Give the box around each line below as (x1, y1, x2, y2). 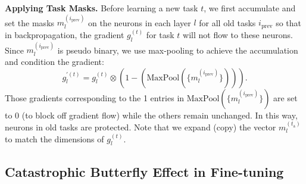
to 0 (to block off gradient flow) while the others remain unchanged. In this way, (5, 108, 298, 121)
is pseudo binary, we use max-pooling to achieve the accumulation (57, 43, 298, 56)
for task (146, 28, 174, 40)
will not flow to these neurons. (183, 28, 293, 40)
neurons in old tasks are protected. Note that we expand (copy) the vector (5, 121, 276, 133)
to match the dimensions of (5, 132, 104, 145)
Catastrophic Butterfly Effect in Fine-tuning (5, 162, 284, 180)
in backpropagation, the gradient (5, 28, 124, 40)
